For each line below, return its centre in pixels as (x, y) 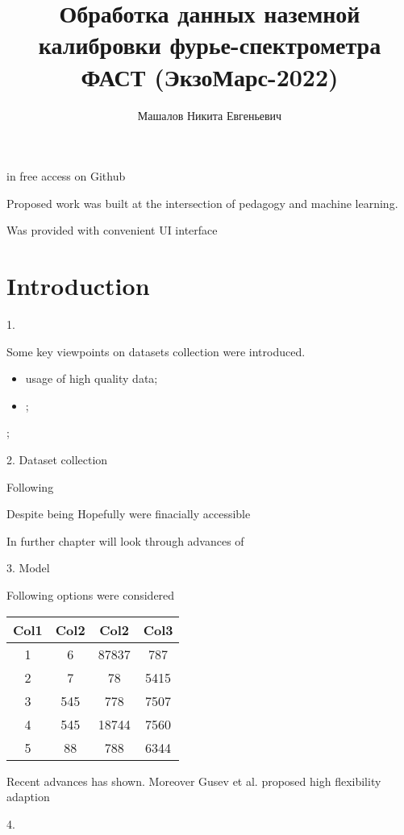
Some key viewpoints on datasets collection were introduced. (156, 351)
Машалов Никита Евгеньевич (210, 115)
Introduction (78, 286)
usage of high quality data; (92, 378)
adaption (28, 797)
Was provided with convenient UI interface (112, 230)
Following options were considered (91, 594)
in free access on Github (66, 176)
